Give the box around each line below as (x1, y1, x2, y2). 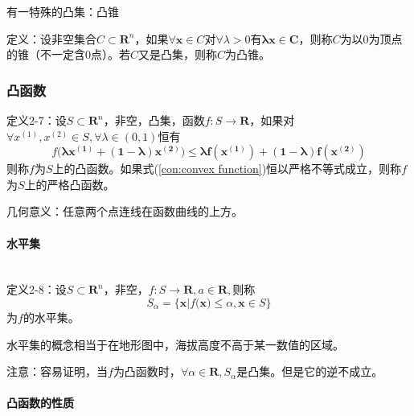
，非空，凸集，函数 (103, 112, 205, 128)
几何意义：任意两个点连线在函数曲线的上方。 (6, 203, 243, 220)
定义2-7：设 (6, 112, 67, 128)
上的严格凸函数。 (24, 175, 115, 192)
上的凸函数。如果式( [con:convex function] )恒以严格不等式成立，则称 (52, 160, 402, 177)
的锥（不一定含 (6, 46, 85, 63)
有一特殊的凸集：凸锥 (6, 3, 119, 19)
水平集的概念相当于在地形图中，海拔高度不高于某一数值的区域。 (6, 336, 344, 352)
